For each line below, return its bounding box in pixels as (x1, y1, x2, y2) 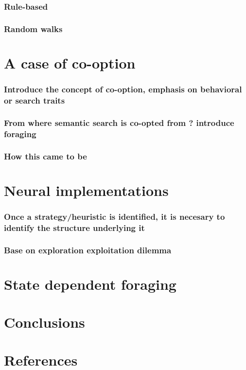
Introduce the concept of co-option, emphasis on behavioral (4, 83, 242, 95)
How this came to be (4, 150, 87, 162)
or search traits (4, 94, 65, 106)
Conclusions (4, 312, 85, 332)
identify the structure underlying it (4, 221, 145, 233)
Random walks (4, 22, 63, 35)
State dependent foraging (4, 274, 176, 294)
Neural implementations (4, 180, 169, 200)
